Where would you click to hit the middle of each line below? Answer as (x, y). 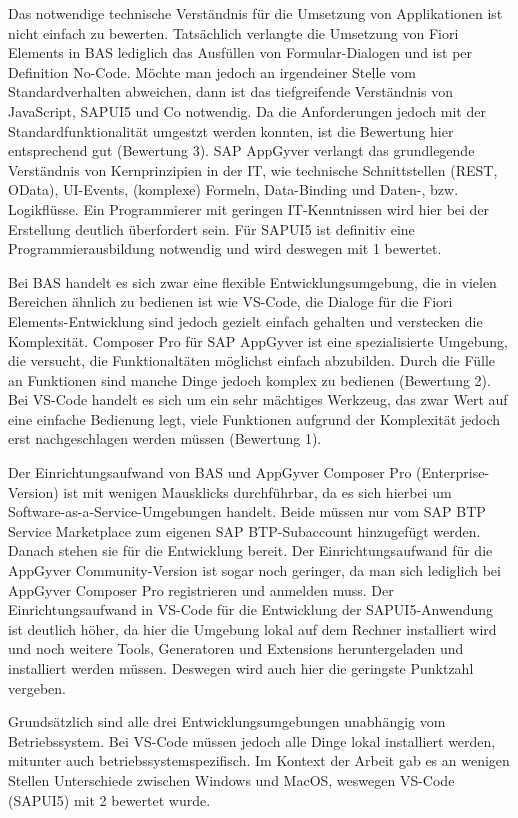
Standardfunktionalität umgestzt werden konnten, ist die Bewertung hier (231, 130)
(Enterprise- (453, 472)
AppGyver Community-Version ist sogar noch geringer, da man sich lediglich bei (254, 570)
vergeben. (37, 687)
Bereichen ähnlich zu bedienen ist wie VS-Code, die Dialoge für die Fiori (230, 301)
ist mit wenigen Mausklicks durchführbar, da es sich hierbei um (257, 491)
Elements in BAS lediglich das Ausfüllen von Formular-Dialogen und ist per (240, 52)
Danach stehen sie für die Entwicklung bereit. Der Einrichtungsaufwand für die (250, 550)
